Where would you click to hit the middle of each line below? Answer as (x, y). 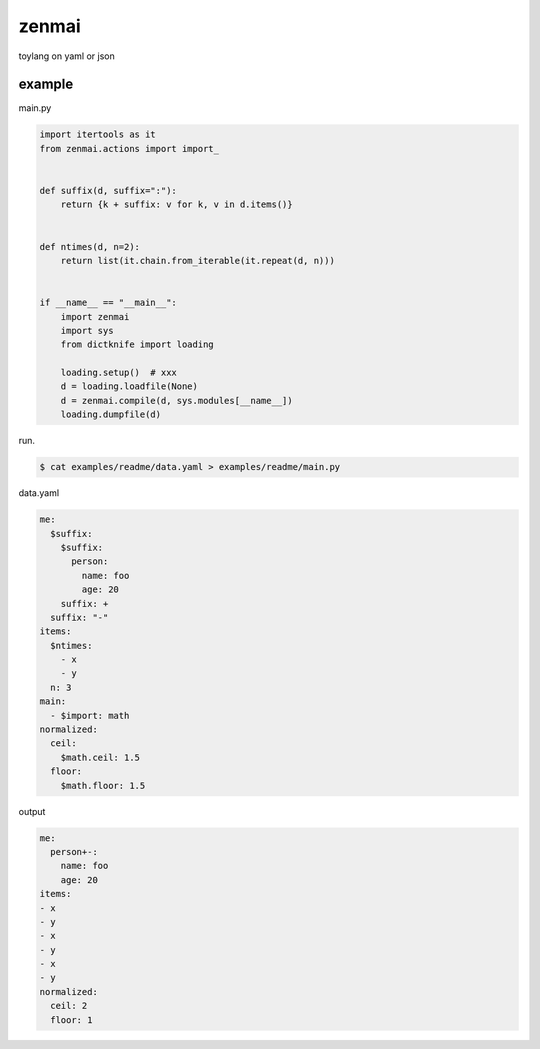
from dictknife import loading (137, 344)
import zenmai (95, 316)
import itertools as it (98, 134)
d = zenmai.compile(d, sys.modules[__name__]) (177, 400)
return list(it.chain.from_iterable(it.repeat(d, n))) (197, 260)
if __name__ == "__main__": (108, 303)
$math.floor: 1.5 (103, 785)
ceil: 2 (69, 1006)
